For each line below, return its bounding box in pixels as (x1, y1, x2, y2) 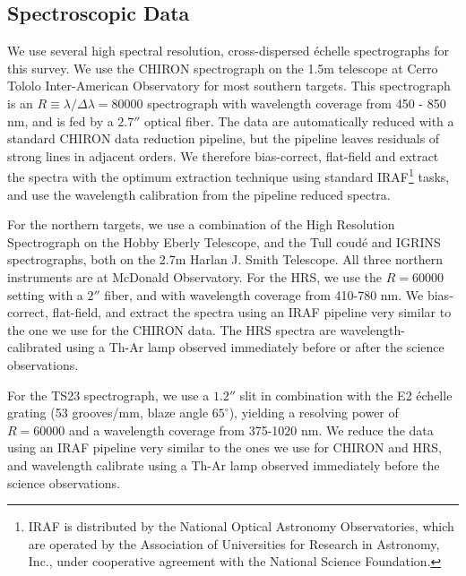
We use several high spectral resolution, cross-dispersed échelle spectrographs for (7, 41, 449, 60)
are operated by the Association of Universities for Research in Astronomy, (28, 534, 440, 553)
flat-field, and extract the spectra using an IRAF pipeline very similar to (52, 303, 452, 322)
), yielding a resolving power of (229, 403, 399, 422)
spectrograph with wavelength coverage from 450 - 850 (147, 93, 446, 112)
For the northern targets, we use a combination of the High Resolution (7, 215, 395, 234)
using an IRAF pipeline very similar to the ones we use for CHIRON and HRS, (7, 438, 442, 457)
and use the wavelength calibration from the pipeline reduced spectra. (7, 185, 391, 203)
